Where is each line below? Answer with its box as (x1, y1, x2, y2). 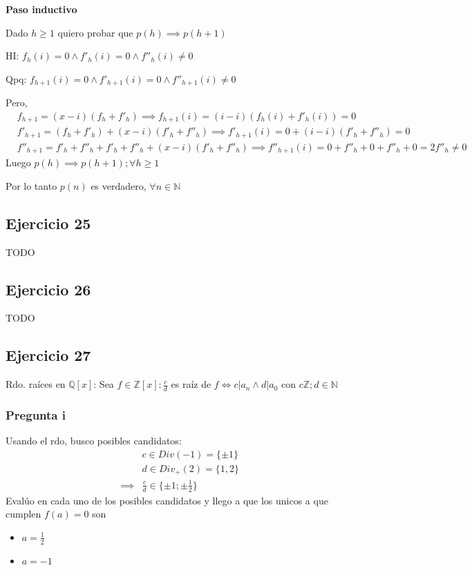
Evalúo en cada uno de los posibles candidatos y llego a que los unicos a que (6, 493, 328, 507)
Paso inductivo (6, 2, 77, 16)
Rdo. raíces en (6, 377, 66, 391)
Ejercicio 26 (6, 278, 91, 299)
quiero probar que (57, 25, 133, 39)
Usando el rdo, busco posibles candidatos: (6, 433, 182, 448)
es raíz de (171, 377, 211, 391)
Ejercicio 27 (6, 344, 91, 366)
